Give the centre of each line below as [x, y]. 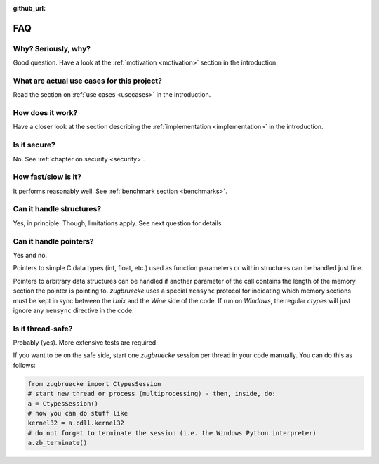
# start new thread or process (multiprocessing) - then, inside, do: [152, 394]
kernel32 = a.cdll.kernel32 [76, 423]
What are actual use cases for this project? [88, 81]
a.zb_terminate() [58, 443]
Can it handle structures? [57, 209]
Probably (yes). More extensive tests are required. [85, 343]
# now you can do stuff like [78, 413]
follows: [24, 365]
